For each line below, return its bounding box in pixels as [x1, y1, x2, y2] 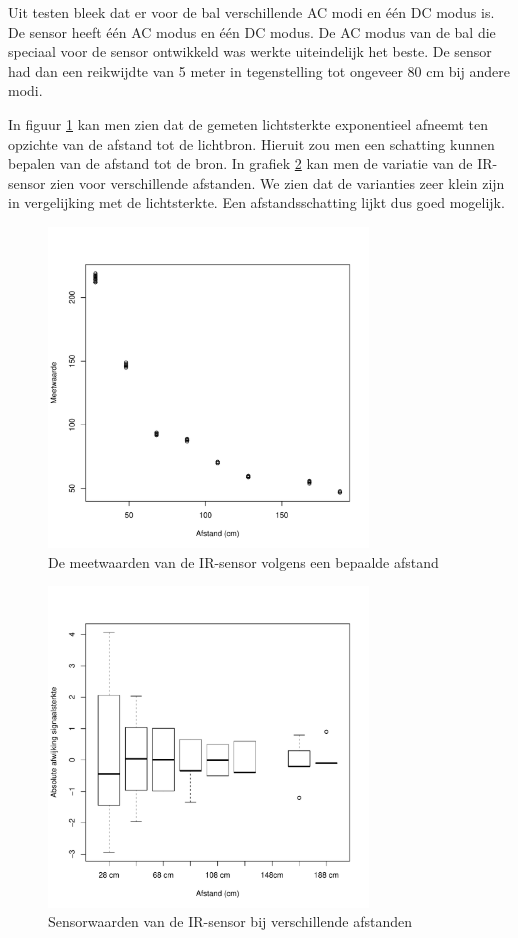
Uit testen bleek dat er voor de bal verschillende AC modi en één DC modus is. [8, 2, 495, 22]
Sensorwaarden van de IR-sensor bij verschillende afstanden [48, 911, 412, 932]
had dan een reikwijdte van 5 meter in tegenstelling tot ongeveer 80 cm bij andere [8, 60, 510, 81]
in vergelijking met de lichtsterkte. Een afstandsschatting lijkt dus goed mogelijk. [8, 192, 505, 213]
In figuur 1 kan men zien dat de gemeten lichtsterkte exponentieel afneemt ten [8, 113, 489, 134]
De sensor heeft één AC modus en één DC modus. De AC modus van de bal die [8, 21, 496, 42]
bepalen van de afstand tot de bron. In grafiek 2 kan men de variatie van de [8, 153, 473, 174]
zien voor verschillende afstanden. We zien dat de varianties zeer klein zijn [50, 172, 505, 193]
